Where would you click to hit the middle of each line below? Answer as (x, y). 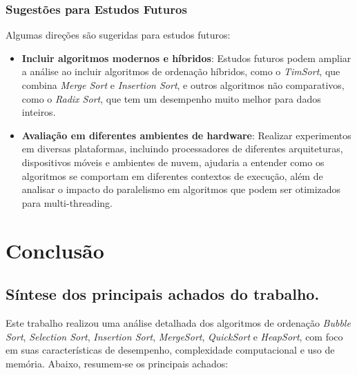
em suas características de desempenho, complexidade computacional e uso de (170, 350)
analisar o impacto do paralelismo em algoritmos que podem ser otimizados (181, 189)
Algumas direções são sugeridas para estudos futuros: (118, 35)
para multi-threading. (67, 202)
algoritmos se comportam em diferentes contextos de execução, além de (172, 175)
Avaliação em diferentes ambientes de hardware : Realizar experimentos (186, 135)
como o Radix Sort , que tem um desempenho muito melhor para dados (171, 98)
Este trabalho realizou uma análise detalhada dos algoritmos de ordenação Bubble (178, 322)
